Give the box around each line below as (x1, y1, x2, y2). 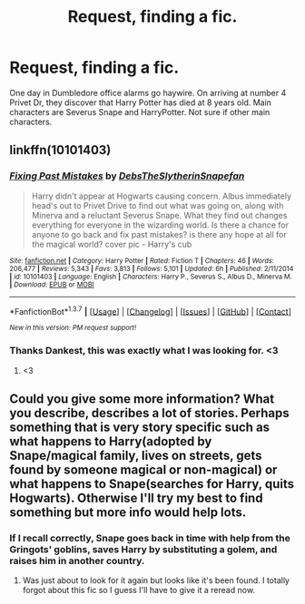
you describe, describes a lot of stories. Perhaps (9, 405, 290, 421)
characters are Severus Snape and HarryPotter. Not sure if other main (9, 106, 271, 117)
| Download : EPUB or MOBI (9, 279, 94, 289)
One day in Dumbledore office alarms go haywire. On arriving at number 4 (9, 87, 287, 98)
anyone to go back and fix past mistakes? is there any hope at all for (31, 229, 288, 239)
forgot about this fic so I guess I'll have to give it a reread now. (22, 585, 256, 596)
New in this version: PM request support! (9, 324, 137, 333)
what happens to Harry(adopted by (9, 434, 212, 449)
